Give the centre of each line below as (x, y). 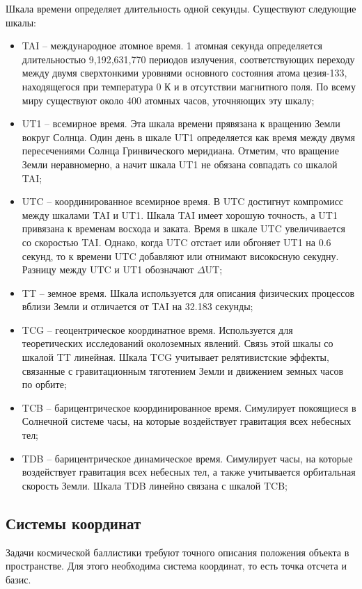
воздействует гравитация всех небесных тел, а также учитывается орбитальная (189, 472)
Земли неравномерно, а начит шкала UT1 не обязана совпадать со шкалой (180, 164)
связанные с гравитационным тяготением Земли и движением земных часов (183, 370)
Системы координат (73, 523)
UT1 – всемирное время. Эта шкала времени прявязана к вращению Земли (181, 123)
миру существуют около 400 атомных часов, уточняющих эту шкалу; (168, 100)
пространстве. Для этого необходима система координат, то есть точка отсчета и (176, 566)
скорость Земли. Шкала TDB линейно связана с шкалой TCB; (155, 485)
